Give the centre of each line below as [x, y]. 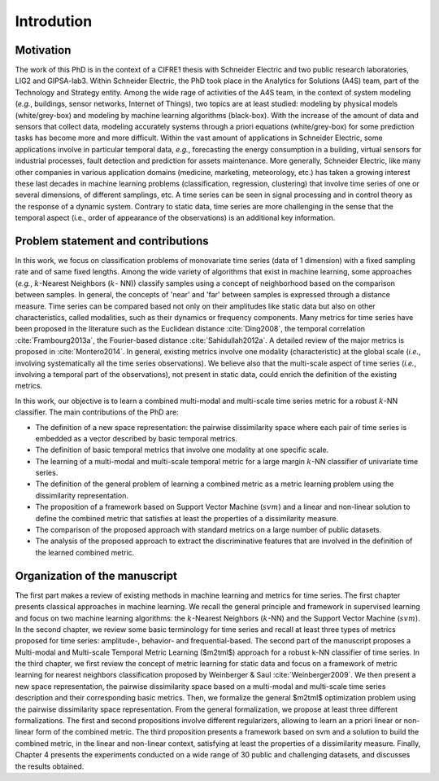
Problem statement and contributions [112, 241]
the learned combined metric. [85, 552]
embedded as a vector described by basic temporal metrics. [136, 438]
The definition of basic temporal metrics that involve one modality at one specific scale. [182, 450]
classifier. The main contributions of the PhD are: [97, 412]
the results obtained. [50, 766]
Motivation [43, 50]
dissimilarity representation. [82, 495]
